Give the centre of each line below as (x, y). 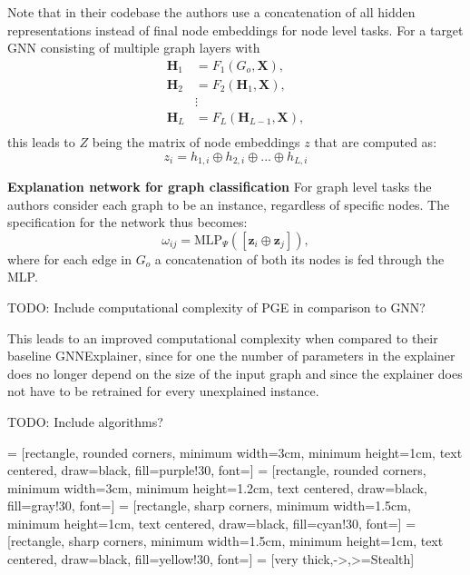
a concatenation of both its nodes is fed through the (299, 258)
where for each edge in (69, 258)
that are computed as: (376, 141)
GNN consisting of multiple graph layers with (134, 48)
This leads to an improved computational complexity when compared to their (223, 337)
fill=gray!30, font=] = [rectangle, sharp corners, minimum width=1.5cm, (209, 506)
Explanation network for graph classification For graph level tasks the (220, 186)
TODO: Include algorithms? (85, 421)
